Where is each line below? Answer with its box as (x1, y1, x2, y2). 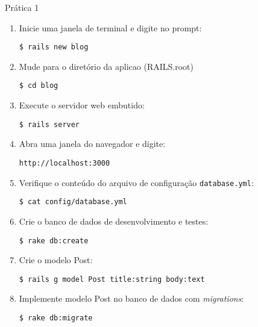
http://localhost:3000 (19, 158, 110, 167)
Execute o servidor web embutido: (19, 99, 145, 111)
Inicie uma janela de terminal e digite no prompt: (19, 21, 202, 34)
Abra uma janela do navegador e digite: (19, 137, 166, 150)
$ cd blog (19, 81, 58, 90)
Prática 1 (5, 1, 39, 13)
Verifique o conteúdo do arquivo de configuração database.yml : (19, 176, 254, 188)
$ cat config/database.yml (19, 198, 127, 207)
